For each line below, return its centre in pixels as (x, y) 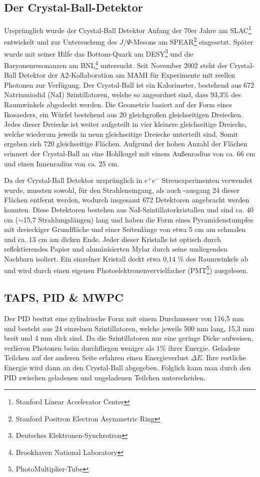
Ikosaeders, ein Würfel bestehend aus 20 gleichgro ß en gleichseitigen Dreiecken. (123, 114)
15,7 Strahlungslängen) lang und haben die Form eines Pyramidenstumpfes (138, 219)
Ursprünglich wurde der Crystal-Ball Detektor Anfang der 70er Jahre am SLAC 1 (128, 29)
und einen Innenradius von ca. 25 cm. (61, 163)
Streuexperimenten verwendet (207, 180)
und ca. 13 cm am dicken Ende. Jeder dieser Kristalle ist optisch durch (112, 239)
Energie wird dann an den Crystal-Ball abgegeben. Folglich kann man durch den (127, 367)
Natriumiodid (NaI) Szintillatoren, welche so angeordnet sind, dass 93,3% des (122, 94)
